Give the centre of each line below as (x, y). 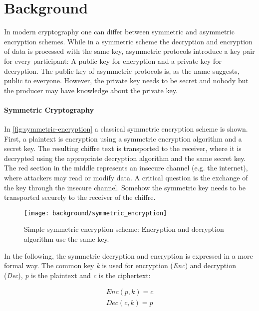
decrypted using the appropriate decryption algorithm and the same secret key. (125, 158)
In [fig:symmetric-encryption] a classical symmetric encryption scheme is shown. (126, 129)
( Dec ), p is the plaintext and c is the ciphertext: (77, 275)
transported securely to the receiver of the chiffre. (80, 197)
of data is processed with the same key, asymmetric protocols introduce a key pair (129, 51)
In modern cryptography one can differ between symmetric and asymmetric (119, 32)
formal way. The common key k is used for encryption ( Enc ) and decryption (120, 265)
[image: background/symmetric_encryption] (96, 213)
